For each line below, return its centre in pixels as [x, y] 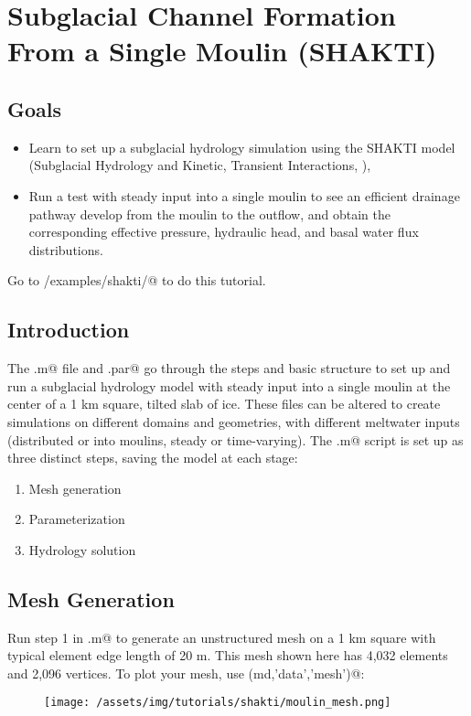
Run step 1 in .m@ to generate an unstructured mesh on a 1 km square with [222, 637]
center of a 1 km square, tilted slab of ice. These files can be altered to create [224, 404]
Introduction [69, 330]
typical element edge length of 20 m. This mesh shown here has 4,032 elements [228, 655]
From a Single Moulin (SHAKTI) [222, 51]
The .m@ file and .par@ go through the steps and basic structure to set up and [229, 368]
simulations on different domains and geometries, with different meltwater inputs [234, 421]
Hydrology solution [82, 549]
